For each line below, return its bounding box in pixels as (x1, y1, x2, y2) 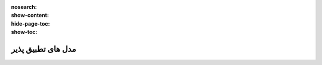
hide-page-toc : (11, 20, 50, 27)
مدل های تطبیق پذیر (11, 44, 76, 54)
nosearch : (11, 4, 37, 10)
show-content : (11, 12, 49, 19)
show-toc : (11, 29, 38, 36)
